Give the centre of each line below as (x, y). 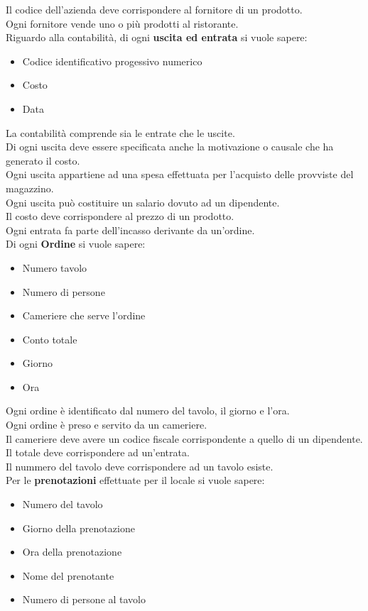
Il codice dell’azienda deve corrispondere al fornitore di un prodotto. (154, 9)
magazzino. (30, 188)
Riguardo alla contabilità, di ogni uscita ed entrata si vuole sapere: (157, 37)
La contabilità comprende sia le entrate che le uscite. (120, 132)
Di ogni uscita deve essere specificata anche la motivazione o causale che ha (170, 147)
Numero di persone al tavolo (84, 599)
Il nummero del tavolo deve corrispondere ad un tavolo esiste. (140, 466)
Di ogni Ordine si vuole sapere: (76, 244)
